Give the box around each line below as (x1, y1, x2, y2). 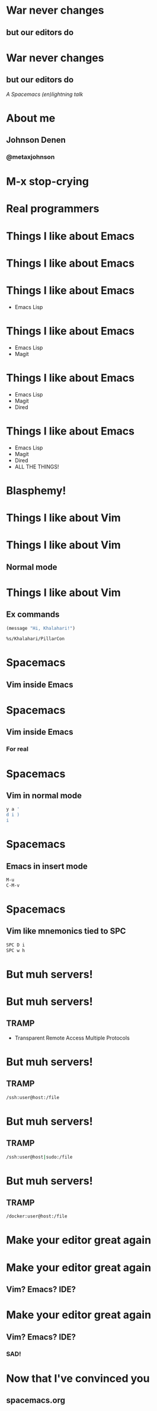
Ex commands (6, 610, 60, 620)
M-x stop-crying (6, 175, 89, 188)
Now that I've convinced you (6, 1372, 150, 1385)
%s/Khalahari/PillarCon (6, 636, 65, 642)
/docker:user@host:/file (6, 1213, 68, 1219)
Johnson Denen (6, 135, 66, 145)
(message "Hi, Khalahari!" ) (6, 625, 76, 631)
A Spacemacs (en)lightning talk (6, 90, 84, 98)
